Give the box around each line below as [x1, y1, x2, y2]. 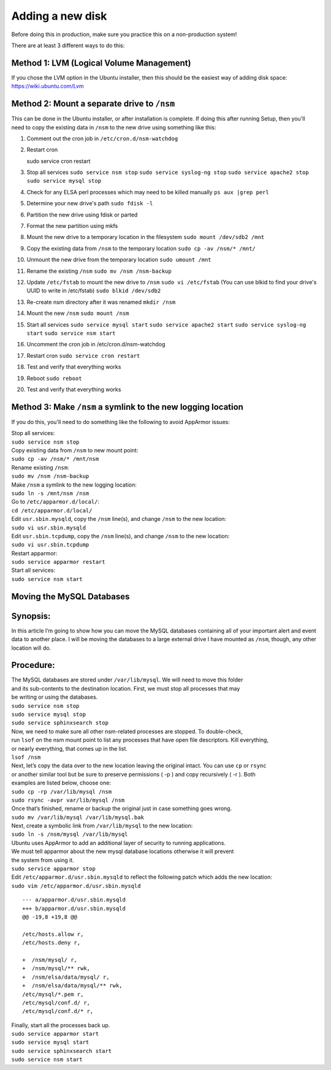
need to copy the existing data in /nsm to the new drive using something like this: [11, 123, 216, 131]
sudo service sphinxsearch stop [11, 719, 108, 726]
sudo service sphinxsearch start [11, 1047, 112, 1054]
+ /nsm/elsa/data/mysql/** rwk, [22, 982, 123, 989]
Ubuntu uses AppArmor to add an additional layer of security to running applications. [11, 839, 226, 846]
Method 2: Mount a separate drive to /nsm [11, 99, 175, 109]
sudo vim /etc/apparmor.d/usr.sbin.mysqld [11, 882, 141, 889]
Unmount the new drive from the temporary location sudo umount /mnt [26, 256, 211, 264]
